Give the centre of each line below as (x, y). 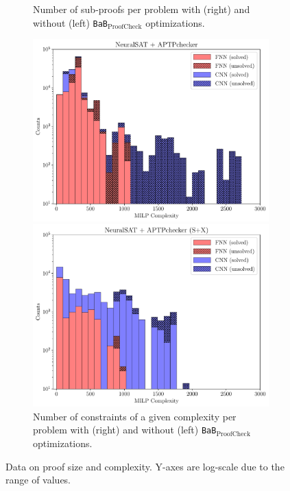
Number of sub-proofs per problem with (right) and (142, 9)
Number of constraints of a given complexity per (135, 416)
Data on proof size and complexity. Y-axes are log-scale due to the (145, 466)
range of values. (38, 480)
